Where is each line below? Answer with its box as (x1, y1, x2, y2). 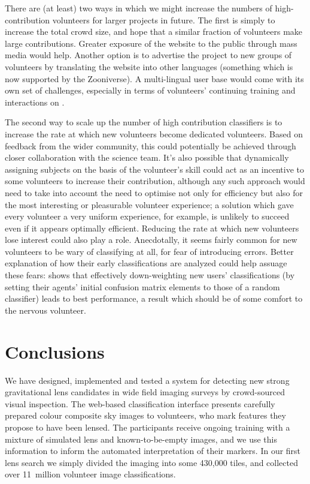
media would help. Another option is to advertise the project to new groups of (5, 49, 292, 61)
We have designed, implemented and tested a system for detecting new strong (5, 374, 290, 386)
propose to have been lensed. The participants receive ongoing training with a (5, 420, 290, 433)
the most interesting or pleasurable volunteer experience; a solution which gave (5, 198, 294, 211)
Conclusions (5, 339, 105, 363)
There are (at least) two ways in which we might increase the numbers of (5, 2, 272, 14)
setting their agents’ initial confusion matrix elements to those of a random (5, 280, 280, 293)
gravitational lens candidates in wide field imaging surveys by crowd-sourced (5, 386, 285, 398)
